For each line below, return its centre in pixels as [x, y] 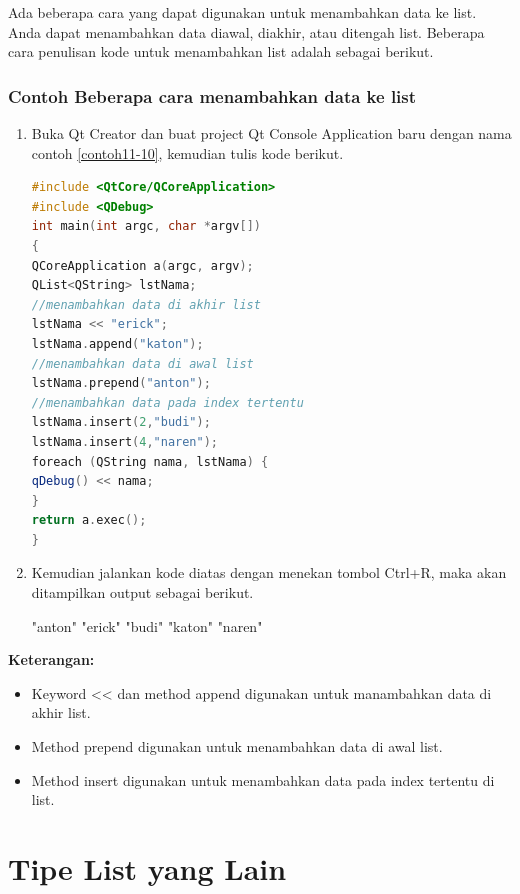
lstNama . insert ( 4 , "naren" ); [125, 441]
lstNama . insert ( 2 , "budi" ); [121, 422]
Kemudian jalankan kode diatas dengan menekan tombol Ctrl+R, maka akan [269, 572]
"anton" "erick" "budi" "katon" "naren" [147, 625]
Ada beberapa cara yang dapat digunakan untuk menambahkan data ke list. [242, 12]
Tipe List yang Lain [147, 868]
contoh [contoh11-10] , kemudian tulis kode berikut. [187, 152]
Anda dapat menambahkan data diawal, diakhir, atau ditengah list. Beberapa [246, 31]
